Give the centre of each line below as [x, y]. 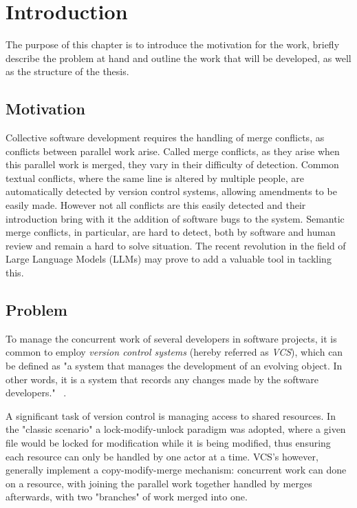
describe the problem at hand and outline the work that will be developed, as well [178, 58]
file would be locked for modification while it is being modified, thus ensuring [168, 443]
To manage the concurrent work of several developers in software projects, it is [171, 338]
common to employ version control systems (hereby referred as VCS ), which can [174, 352]
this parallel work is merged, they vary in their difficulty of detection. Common [172, 164]
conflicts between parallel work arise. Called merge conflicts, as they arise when [173, 151]
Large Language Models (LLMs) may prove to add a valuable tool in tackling [169, 259]
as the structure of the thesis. [67, 71]
